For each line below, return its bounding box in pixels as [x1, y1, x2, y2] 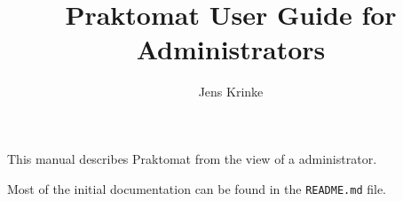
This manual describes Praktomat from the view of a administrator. [7, 149, 377, 167]
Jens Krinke [198, 82, 264, 101]
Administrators [136, 31, 326, 67]
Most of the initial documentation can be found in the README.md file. [7, 179, 387, 197]
